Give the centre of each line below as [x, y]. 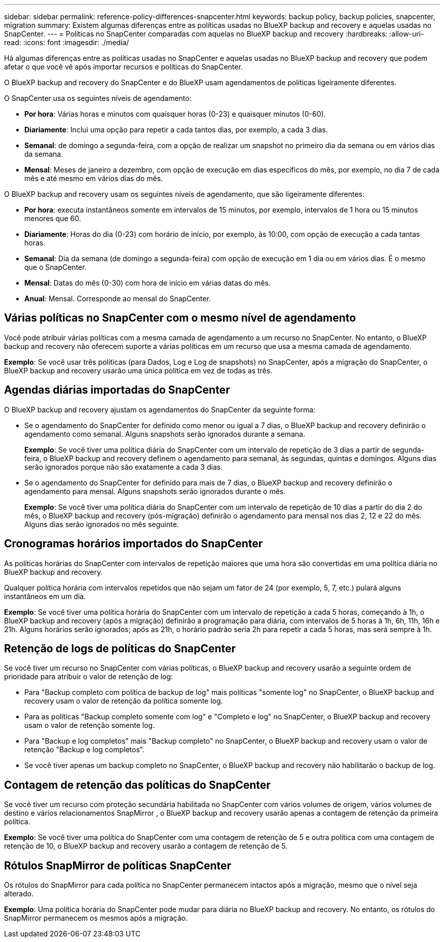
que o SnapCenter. [55, 267]
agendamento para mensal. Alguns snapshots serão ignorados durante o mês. [155, 491]
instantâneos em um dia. [45, 596]
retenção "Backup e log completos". [85, 750]
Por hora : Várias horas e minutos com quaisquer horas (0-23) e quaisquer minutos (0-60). [175, 114]
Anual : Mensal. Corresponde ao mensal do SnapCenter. [118, 299]
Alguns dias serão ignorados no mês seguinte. [102, 524]
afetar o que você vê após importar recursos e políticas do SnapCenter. [123, 67]
